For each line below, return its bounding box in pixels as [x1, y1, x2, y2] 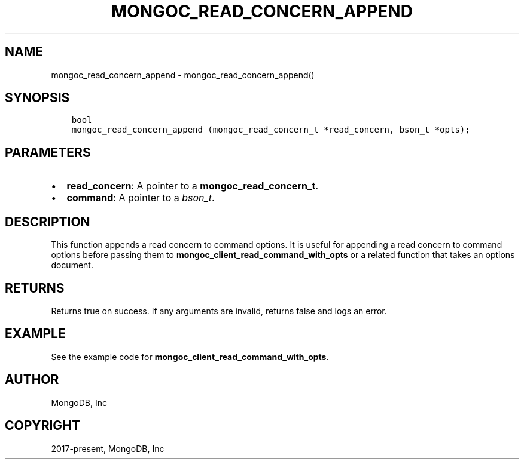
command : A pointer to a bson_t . [66, 192, 215, 204]
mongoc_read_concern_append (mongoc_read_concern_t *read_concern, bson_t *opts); [71, 125, 470, 135]
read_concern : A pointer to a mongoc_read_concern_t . [66, 180, 319, 192]
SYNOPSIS [5, 90, 70, 106]
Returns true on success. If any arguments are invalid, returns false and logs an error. [51, 305, 387, 316]
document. [51, 260, 93, 271]
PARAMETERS [5, 145, 91, 160]
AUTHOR [5, 372, 59, 388]
